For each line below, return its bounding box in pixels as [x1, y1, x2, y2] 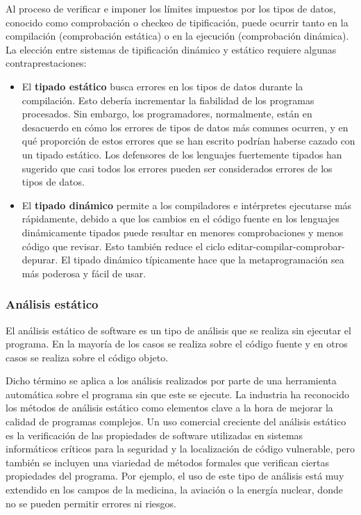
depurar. [22, 252, 58, 267]
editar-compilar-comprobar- [228, 238, 345, 253]
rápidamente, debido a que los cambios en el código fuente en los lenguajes [22, 211, 339, 226]
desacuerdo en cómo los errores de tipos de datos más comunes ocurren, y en [22, 120, 349, 134]
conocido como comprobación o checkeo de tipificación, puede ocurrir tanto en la [6, 15, 349, 29]
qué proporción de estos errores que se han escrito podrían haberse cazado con [22, 133, 355, 148]
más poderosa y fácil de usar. [22, 265, 146, 280]
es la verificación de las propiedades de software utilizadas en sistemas [6, 427, 303, 442]
